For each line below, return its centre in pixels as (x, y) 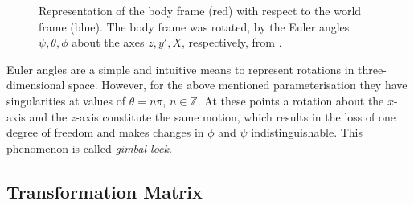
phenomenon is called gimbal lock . (89, 148)
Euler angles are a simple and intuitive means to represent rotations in (180, 69)
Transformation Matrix (105, 191)
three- (372, 69)
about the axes (108, 42)
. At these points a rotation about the (291, 100)
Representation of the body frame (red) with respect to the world (200, 10)
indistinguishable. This (307, 132)
